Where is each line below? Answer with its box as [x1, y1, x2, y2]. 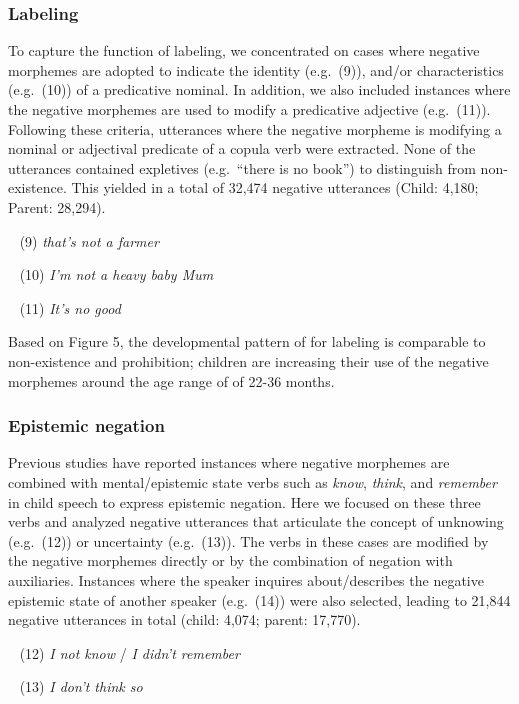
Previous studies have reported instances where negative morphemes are [8, 452, 450, 473]
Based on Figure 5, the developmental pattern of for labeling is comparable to [8, 331, 486, 352]
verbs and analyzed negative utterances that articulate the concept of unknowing [8, 511, 504, 532]
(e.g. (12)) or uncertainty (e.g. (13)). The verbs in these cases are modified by [8, 530, 489, 551]
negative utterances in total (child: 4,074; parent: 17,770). [8, 609, 361, 630]
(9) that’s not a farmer [19, 230, 159, 251]
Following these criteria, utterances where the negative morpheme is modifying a [8, 118, 502, 139]
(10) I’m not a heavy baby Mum [19, 264, 214, 285]
